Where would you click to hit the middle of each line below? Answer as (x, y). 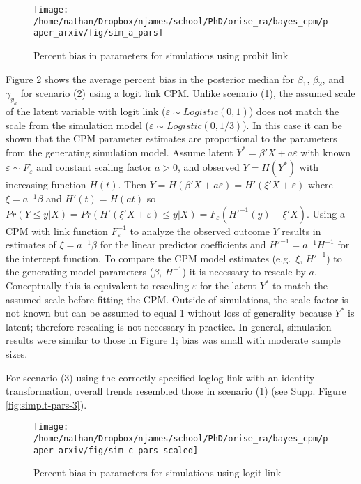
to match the (300, 286)
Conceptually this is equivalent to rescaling (98, 286)
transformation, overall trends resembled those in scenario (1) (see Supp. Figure (176, 391)
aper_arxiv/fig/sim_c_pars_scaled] (116, 450)
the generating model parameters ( (80, 272)
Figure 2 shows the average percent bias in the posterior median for (150, 78)
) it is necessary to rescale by (244, 272)
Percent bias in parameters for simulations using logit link (158, 472)
